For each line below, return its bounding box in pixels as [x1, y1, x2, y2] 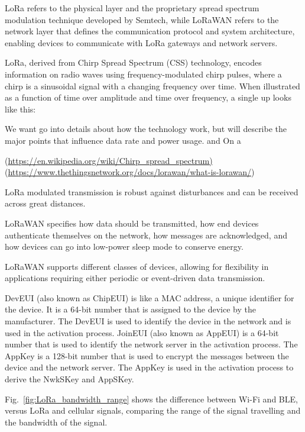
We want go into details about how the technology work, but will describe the [5, 122, 287, 135]
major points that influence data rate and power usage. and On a [5, 134, 241, 146]
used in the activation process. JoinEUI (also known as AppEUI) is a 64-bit [5, 326, 279, 338]
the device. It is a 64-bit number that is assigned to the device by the [5, 303, 256, 315]
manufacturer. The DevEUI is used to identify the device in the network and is [5, 315, 291, 327]
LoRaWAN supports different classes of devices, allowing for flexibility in [5, 260, 269, 272]
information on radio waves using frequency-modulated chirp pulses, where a [5, 67, 282, 80]
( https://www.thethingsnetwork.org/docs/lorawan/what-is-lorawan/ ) [5, 166, 255, 178]
